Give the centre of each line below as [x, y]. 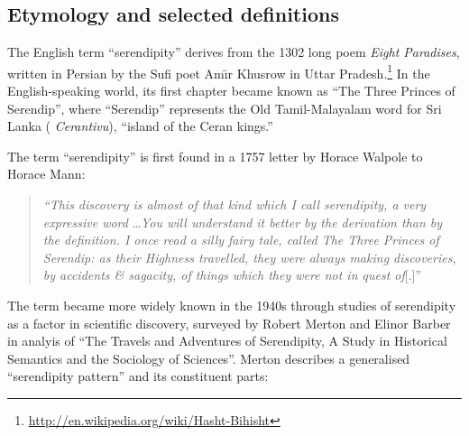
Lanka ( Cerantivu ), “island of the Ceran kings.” [140, 126]
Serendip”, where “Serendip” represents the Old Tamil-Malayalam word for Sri [225, 108]
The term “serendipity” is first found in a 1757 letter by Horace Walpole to [215, 156]
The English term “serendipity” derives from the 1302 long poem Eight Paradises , [234, 52]
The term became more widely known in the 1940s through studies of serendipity [232, 305]
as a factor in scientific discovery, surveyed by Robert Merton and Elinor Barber [229, 323]
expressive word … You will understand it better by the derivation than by [243, 222]
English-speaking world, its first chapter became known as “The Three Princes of [231, 91]
